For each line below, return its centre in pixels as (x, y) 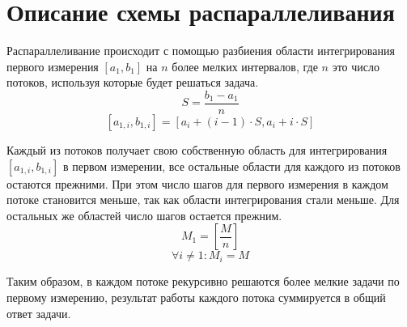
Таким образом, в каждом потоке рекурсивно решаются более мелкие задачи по (203, 281)
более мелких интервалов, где (245, 66)
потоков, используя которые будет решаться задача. (133, 82)
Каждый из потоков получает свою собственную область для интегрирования (197, 149)
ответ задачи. (39, 313)
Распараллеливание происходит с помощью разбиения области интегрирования (201, 51)
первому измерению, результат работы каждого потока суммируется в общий (196, 297)
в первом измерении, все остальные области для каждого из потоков (231, 166)
